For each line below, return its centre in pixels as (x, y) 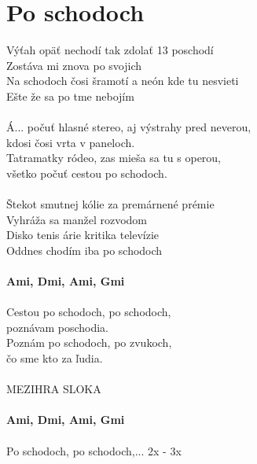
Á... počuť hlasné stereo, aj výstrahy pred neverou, (129, 127)
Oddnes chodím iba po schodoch (84, 250)
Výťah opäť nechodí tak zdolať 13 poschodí (110, 50)
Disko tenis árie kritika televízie (83, 235)
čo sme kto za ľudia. (55, 358)
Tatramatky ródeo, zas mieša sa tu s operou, (114, 158)
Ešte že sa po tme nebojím (70, 96)
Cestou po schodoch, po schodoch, (89, 312)
